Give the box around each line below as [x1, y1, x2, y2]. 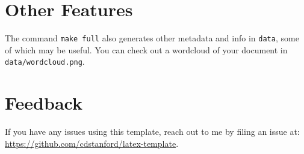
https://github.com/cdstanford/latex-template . [5, 137, 179, 149]
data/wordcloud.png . [5, 55, 85, 68]
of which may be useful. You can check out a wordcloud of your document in [5, 43, 288, 56]
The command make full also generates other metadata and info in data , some [5, 32, 299, 44]
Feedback [5, 90, 82, 115]
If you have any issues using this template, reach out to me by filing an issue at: [5, 125, 300, 138]
